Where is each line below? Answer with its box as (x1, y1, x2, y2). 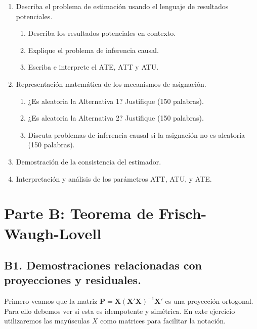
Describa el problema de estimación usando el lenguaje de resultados (16, 1, 229, 11)
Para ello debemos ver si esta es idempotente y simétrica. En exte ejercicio (4, 305, 235, 316)
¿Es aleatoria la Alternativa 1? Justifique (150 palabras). (28, 95, 204, 106)
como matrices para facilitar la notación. (100, 315, 226, 326)
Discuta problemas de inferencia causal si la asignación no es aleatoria (28, 129, 245, 140)
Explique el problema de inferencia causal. (28, 44, 159, 55)
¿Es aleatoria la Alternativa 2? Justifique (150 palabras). (28, 113, 204, 123)
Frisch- (158, 203, 207, 224)
